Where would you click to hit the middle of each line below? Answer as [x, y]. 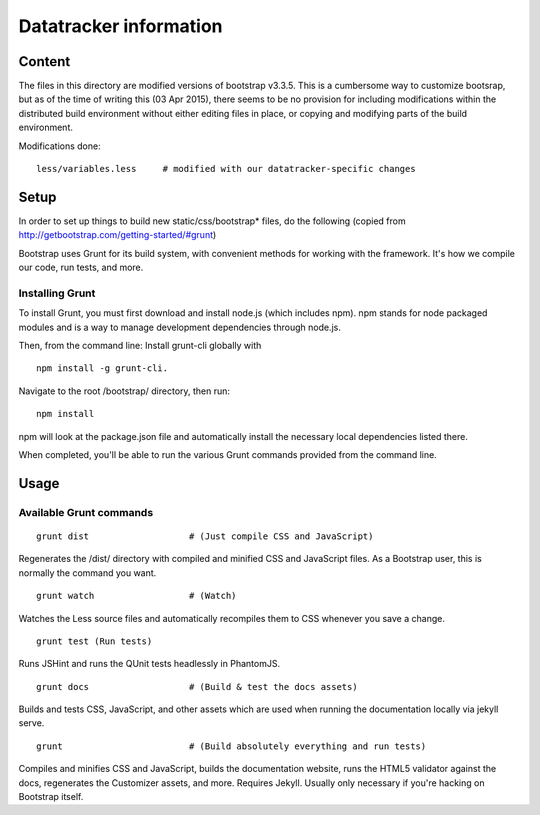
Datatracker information [121, 26]
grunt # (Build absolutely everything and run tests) [231, 746]
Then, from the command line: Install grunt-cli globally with [140, 346]
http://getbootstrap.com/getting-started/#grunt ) [117, 235]
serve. [31, 723]
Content [44, 61]
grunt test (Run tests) [94, 641]
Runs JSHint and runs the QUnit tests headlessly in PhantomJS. [149, 664]
